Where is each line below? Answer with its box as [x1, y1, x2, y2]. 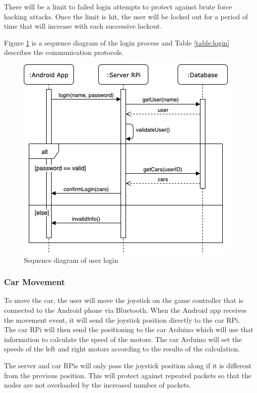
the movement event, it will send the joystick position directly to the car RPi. [4, 314, 240, 325]
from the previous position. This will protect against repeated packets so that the [4, 370, 252, 380]
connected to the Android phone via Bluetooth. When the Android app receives [4, 304, 247, 315]
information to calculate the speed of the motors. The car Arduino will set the [4, 334, 242, 344]
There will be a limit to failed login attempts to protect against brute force [4, 1, 232, 11]
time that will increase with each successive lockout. [4, 21, 162, 31]
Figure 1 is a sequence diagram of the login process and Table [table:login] [4, 37, 230, 48]
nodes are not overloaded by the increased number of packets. [4, 380, 192, 390]
